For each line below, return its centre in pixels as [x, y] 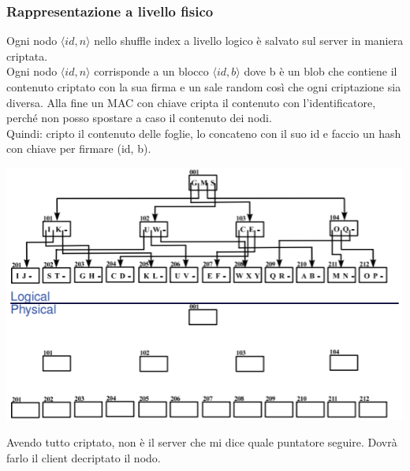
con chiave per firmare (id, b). [79, 148]
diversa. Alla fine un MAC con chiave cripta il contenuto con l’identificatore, [191, 102]
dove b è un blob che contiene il [321, 71]
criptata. [27, 56]
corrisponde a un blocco [151, 71]
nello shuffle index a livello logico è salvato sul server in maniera [249, 41]
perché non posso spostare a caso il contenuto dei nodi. [139, 118]
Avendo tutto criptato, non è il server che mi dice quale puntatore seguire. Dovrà [202, 441]
